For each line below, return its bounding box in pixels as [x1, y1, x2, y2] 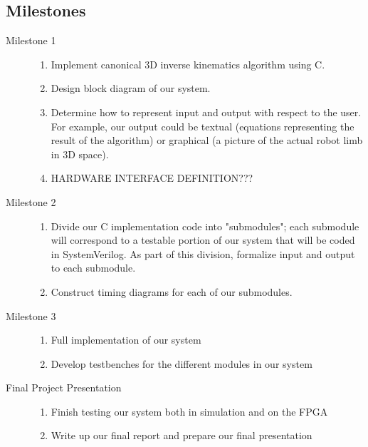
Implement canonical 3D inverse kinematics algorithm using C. [51, 56, 325, 71]
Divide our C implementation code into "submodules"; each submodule [51, 218, 359, 233]
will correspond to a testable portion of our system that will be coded [51, 232, 355, 247]
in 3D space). [51, 146, 109, 161]
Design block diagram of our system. [51, 81, 211, 96]
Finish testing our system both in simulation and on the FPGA [51, 404, 328, 418]
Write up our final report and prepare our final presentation [51, 428, 312, 443]
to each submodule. [51, 260, 136, 275]
